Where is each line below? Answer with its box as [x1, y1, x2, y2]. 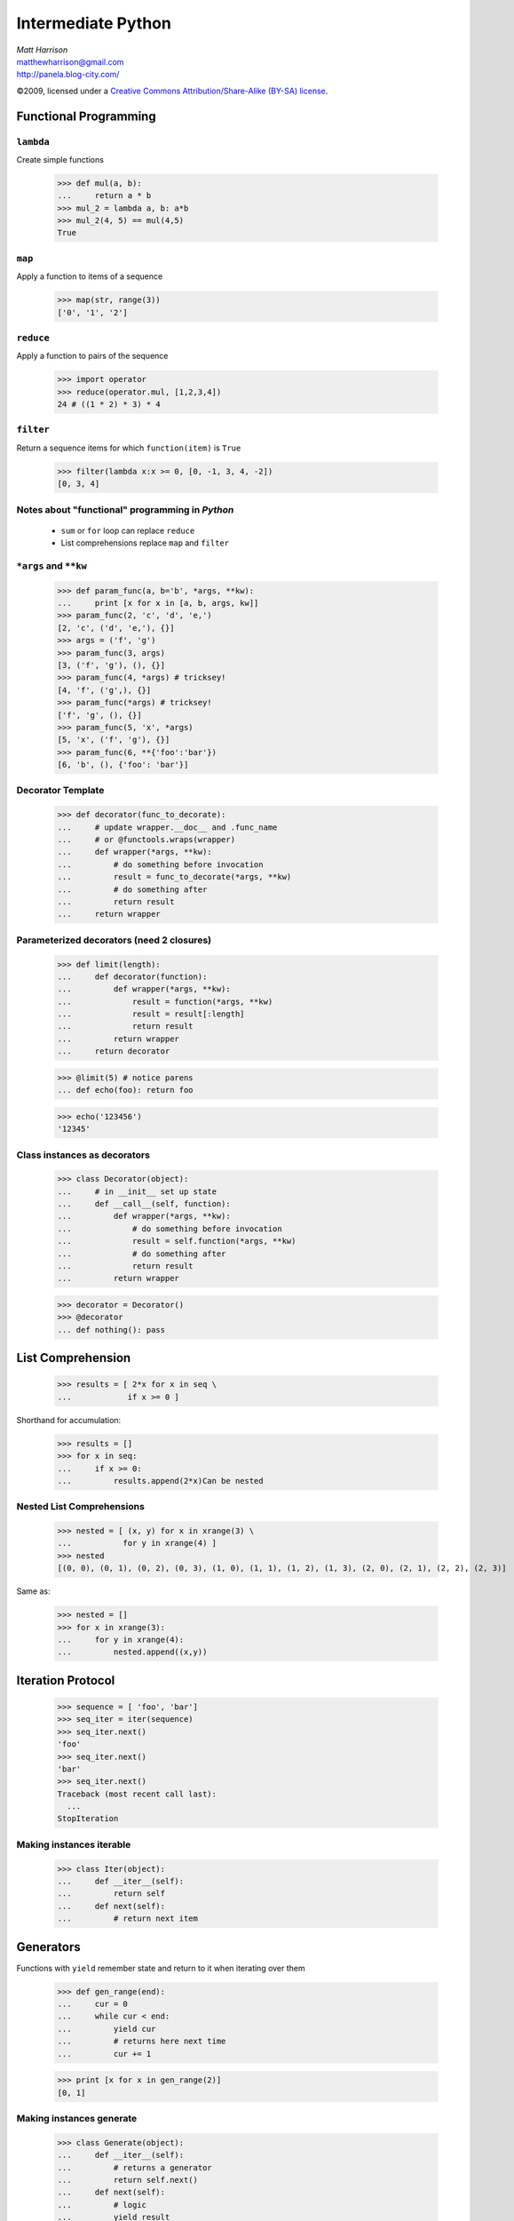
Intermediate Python [16, 13, 172, 33]
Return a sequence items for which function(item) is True [16, 442, 241, 453]
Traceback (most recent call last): [57, 1788, 217, 1799]
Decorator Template [16, 784, 105, 797]
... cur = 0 [57, 1999, 129, 2010]
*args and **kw [16, 560, 88, 572]
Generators [16, 1939, 81, 1954]
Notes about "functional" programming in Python [16, 503, 234, 515]
